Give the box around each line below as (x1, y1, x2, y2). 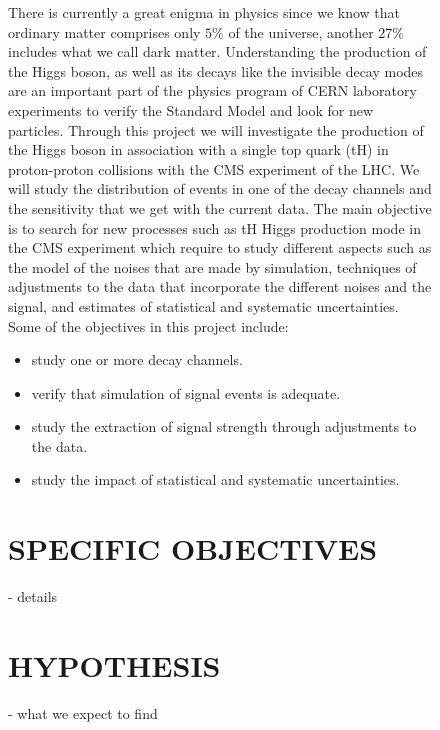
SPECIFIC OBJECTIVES (8, 528, 378, 569)
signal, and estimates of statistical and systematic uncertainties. (8, 295, 399, 316)
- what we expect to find (8, 702, 158, 723)
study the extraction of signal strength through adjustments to (31, 416, 417, 437)
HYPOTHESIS (8, 644, 221, 685)
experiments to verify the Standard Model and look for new (8, 99, 374, 120)
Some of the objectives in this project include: (8, 315, 289, 336)
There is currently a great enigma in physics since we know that (8, 2, 401, 22)
